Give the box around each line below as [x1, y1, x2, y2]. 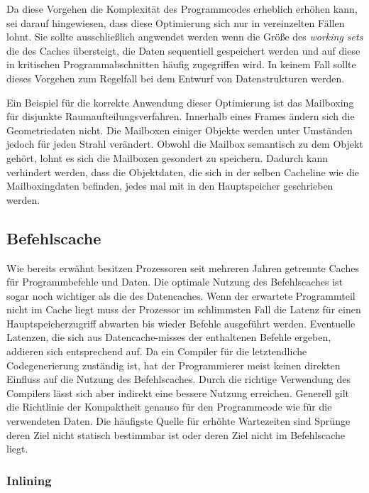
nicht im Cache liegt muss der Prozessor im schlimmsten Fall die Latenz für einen [6, 302, 361, 317]
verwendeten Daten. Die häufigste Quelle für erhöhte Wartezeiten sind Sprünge [6, 413, 351, 428]
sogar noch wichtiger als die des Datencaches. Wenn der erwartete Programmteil [6, 288, 356, 303]
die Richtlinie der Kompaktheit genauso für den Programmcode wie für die [6, 399, 332, 414]
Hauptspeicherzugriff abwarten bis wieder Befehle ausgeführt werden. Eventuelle [6, 315, 356, 330]
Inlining [6, 471, 52, 489]
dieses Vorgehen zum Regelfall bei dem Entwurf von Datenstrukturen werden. [6, 70, 345, 85]
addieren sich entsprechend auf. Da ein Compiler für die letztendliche [6, 344, 307, 359]
